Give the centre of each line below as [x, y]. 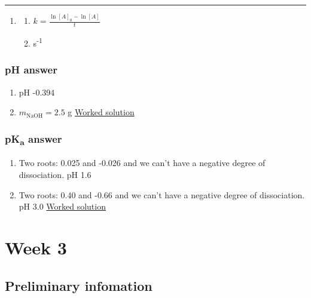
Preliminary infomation [79, 285]
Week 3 [36, 247]
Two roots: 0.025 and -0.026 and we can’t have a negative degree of [142, 163]
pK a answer [33, 139]
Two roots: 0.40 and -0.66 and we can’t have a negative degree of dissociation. [162, 194]
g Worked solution [101, 112]
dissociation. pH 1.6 [55, 175]
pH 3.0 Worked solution [62, 206]
